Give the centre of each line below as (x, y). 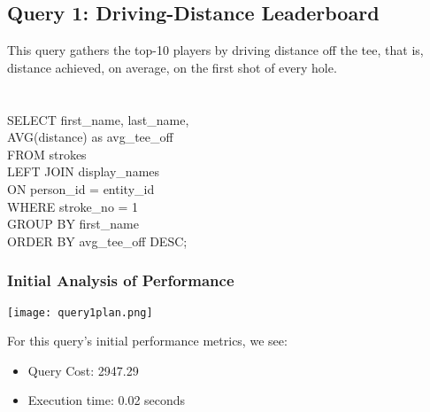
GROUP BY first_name (73, 224)
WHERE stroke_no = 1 (73, 206)
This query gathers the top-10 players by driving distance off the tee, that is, (215, 50)
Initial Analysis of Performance (121, 280)
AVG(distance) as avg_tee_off (90, 137)
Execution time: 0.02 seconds (107, 400)
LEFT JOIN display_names (84, 171)
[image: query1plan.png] (80, 312)
